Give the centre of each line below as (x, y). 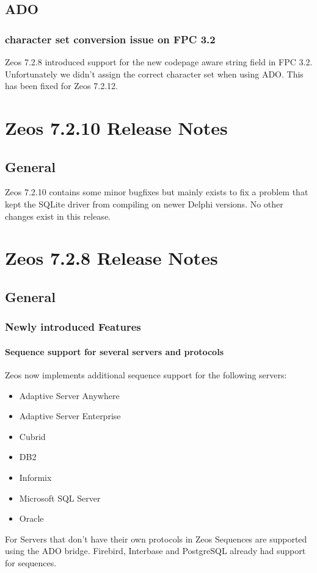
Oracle (31, 518)
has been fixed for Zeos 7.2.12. (61, 86)
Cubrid (32, 436)
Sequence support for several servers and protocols (114, 351)
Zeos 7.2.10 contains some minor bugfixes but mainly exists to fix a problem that (157, 192)
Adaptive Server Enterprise (70, 416)
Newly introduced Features (73, 327)
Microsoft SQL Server (60, 498)
